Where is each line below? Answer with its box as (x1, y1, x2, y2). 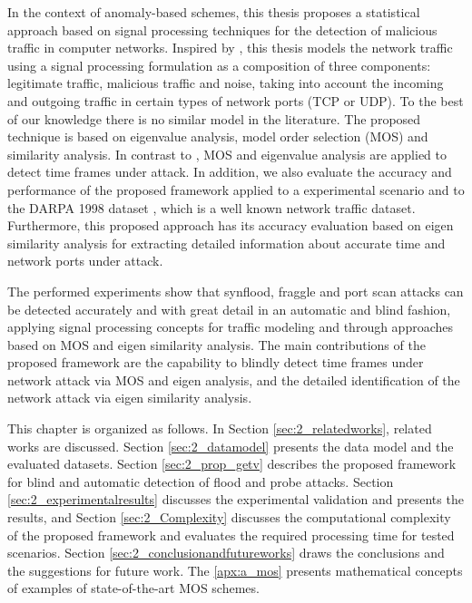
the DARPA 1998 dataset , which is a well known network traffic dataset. (7, 198, 416, 217)
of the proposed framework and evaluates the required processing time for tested (7, 525, 455, 544)
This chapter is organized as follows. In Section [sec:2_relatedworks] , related (7, 419, 432, 438)
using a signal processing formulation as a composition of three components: (7, 55, 431, 74)
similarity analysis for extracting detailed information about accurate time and (7, 233, 446, 252)
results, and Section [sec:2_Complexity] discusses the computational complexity (7, 508, 451, 527)
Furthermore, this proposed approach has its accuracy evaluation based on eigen (7, 216, 454, 235)
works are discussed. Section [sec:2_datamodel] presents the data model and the (7, 436, 454, 455)
